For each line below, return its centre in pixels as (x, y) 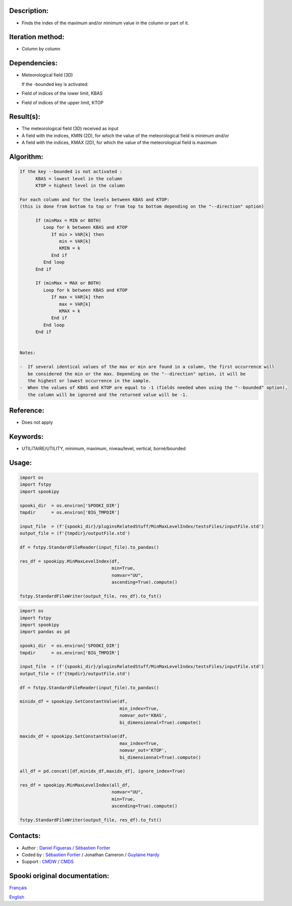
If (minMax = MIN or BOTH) (69, 220)
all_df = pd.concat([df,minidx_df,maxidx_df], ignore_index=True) (102, 771)
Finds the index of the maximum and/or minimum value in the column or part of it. (105, 23)
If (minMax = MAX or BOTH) (69, 283)
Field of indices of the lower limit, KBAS (62, 93)
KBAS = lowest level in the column (79, 179)
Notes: (28, 353)
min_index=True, (139, 708)
